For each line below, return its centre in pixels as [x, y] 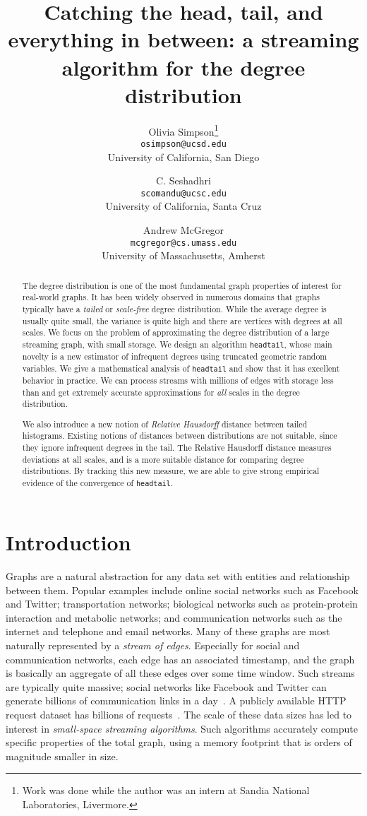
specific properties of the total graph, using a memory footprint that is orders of [179, 742]
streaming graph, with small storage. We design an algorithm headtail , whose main [177, 344]
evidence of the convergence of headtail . [98, 483]
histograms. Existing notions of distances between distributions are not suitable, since [180, 436]
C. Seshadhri [183, 181]
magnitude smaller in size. [62, 756]
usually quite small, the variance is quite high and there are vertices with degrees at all [182, 320]
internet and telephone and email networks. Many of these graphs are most [168, 631]
